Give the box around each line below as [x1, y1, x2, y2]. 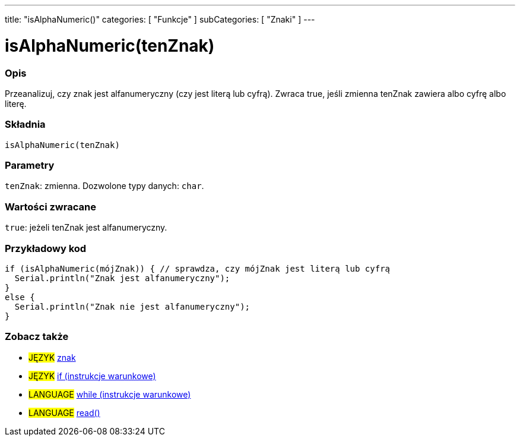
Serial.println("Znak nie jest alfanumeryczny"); [14, 301, 251, 311]
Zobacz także [5, 330, 69, 343]
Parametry [5, 159, 55, 171]
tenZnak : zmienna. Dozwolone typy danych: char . [5, 181, 204, 191]
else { [5, 292, 35, 302]
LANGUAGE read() [28, 407, 100, 418]
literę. [5, 98, 27, 109]
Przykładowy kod [5, 242, 87, 254]
